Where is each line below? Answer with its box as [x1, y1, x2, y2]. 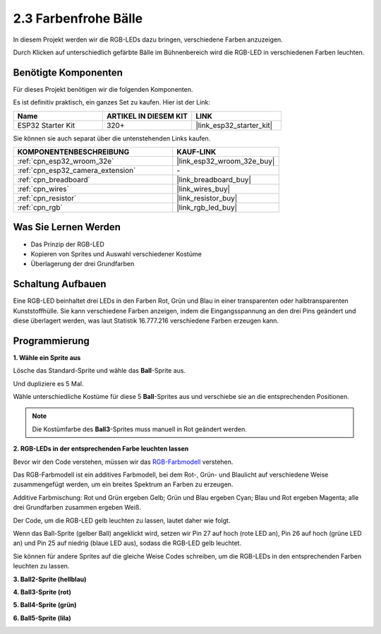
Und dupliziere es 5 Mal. [13, 379, 84, 388]
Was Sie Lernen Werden [13, 221, 121, 233]
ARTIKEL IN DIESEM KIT [106, 111, 188, 121]
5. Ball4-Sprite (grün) [13, 601, 77, 609]
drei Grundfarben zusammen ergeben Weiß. [13, 503, 141, 512]
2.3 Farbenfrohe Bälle [13, 11, 143, 26]
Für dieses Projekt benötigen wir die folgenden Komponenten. [13, 85, 193, 93]
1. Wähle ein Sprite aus [13, 353, 81, 361]
